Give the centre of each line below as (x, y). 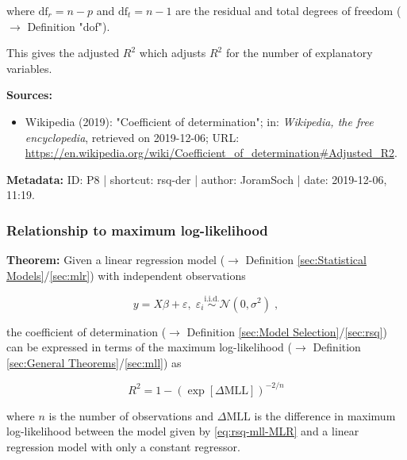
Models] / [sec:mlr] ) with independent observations (126, 275)
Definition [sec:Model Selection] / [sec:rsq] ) (287, 331)
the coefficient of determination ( (86, 331)
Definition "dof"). (69, 26)
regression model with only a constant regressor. (123, 447)
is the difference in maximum (325, 415)
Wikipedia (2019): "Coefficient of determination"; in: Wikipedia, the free (199, 121)
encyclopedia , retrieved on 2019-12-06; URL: (132, 137)
